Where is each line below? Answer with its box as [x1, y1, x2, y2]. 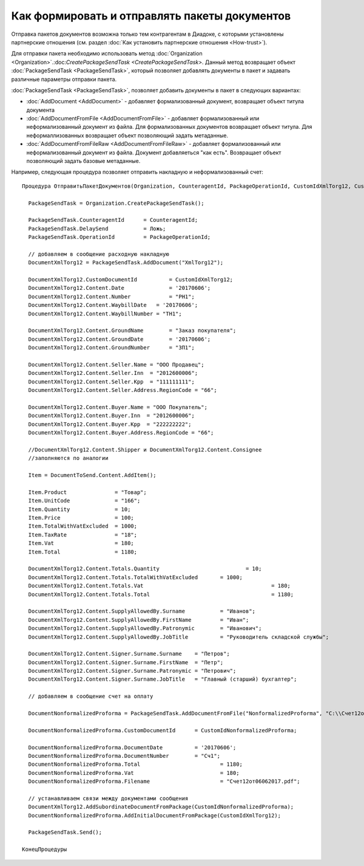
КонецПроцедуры [22, 846, 67, 853]
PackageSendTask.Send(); [28, 829, 103, 836]
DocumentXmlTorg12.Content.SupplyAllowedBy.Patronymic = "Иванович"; [28, 625, 262, 632]
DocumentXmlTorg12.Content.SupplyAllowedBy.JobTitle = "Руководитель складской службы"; [28, 633, 329, 641]
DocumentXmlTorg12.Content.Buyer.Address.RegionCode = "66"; [28, 429, 214, 436]
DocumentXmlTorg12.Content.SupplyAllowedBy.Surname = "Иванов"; [28, 608, 256, 615]
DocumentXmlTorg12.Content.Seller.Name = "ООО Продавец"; [28, 362, 204, 368]
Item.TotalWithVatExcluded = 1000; [28, 523, 138, 530]
